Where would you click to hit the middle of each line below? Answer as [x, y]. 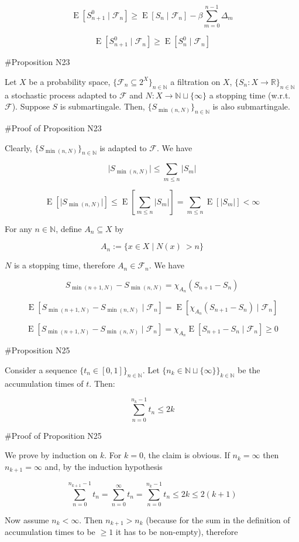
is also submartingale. [251, 106]
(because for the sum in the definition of [218, 519]
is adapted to [123, 147]
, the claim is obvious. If [186, 455]
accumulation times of [44, 383]
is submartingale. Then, [102, 106]
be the [249, 369]
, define [69, 228]
